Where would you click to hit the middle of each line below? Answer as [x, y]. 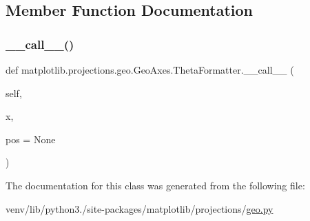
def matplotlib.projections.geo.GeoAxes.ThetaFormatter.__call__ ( [150, 70]
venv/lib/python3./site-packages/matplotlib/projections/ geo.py [139, 208]
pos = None [31, 139]
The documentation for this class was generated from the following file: [155, 185]
